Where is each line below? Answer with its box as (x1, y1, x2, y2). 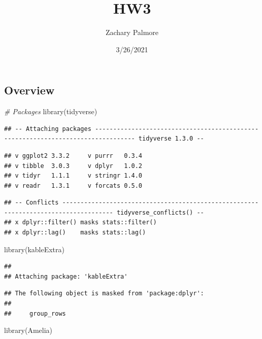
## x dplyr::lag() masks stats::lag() (4, 229, 146, 236)
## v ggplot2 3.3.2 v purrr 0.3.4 (4, 152, 143, 159)
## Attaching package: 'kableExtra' (4, 273, 128, 280)
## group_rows (4, 310, 66, 317)
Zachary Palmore (105, 27, 159, 38)
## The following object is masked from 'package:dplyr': (4, 290, 204, 297)
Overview (4, 82, 55, 98)
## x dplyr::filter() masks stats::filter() (4, 219, 157, 226)
